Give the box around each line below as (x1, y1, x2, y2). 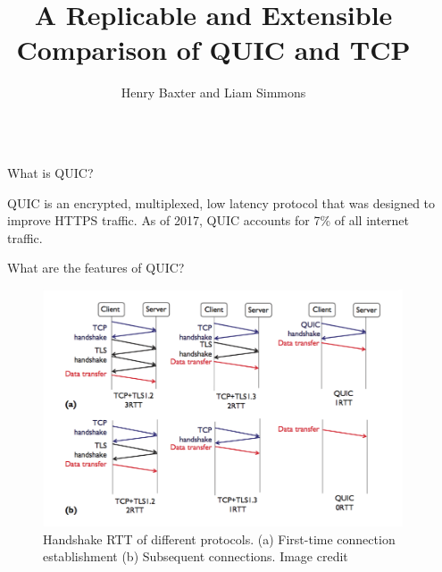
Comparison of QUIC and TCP (16, 31, 411, 68)
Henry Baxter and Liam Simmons (121, 83, 306, 102)
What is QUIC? (7, 163, 94, 181)
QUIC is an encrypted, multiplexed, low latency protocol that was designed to (7, 193, 436, 212)
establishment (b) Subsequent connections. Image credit (43, 547, 348, 566)
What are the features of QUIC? (7, 258, 185, 277)
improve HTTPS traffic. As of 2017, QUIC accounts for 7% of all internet (7, 211, 410, 230)
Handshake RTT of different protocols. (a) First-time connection (43, 529, 396, 548)
